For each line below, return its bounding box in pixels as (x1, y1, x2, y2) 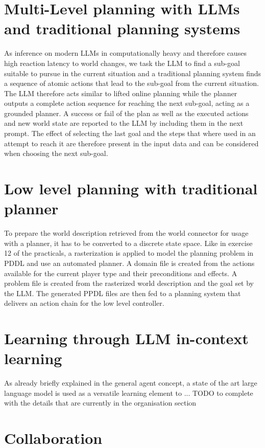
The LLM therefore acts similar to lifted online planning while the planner (4, 87, 237, 98)
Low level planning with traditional (4, 178, 258, 199)
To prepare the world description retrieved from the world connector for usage (4, 228, 249, 238)
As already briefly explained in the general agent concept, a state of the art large (4, 377, 257, 388)
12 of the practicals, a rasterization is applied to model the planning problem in (4, 248, 254, 258)
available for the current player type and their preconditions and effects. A (4, 267, 237, 278)
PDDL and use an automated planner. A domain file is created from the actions (4, 257, 255, 268)
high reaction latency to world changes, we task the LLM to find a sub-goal (4, 57, 240, 68)
